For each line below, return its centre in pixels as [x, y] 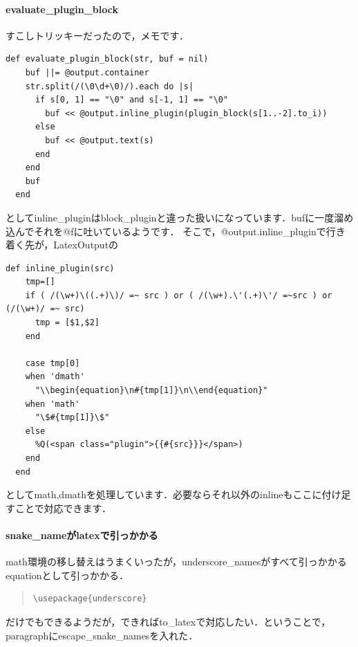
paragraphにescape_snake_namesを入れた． [102, 635]
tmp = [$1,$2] [67, 323]
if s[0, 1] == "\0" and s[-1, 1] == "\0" [132, 100]
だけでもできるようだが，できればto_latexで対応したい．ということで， [168, 621]
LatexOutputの [86, 245]
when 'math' [53, 404]
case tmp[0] [53, 363]
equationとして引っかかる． [67, 575]
